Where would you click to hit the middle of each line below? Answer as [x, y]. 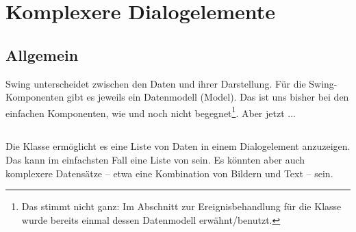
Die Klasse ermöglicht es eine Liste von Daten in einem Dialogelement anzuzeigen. [178, 146]
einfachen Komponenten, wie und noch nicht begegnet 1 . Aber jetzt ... [151, 112]
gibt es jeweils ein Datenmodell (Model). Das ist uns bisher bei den [208, 97]
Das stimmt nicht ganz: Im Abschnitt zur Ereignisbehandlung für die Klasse [181, 206]
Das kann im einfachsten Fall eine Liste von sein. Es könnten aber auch [155, 159]
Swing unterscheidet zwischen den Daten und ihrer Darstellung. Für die [156, 83]
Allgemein [42, 54]
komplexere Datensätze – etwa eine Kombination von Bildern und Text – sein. [169, 173]
